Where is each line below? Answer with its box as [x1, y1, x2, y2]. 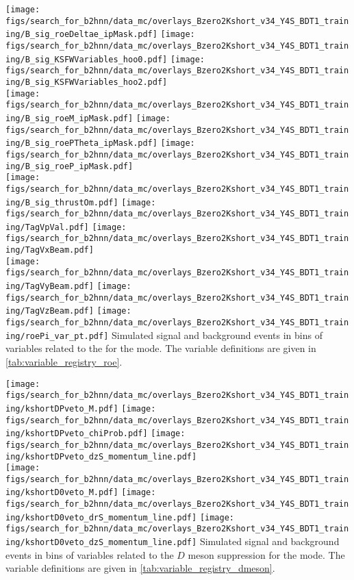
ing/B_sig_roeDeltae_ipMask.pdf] [5, 29, 157, 40]
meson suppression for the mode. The [188, 547, 345, 562]
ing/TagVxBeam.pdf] [5, 245, 94, 255]
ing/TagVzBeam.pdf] [5, 306, 94, 316]
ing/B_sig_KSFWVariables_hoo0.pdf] [5, 54, 168, 64]
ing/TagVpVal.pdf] [5, 222, 89, 232]
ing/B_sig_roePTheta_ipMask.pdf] [5, 138, 157, 149]
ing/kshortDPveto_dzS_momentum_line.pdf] [5, 451, 197, 462]
